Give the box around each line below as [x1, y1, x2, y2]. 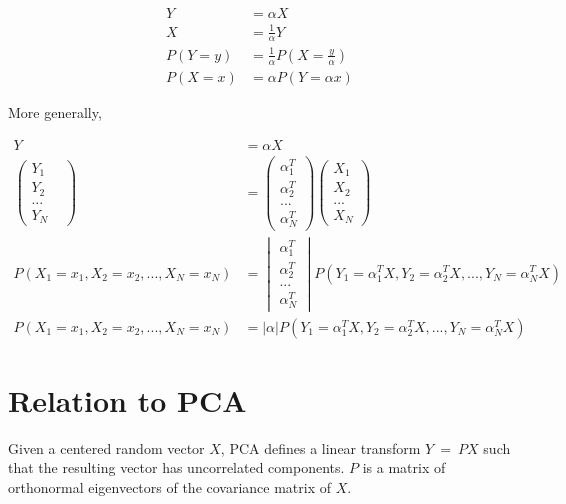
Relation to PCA [8, 379, 247, 420]
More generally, [8, 101, 102, 122]
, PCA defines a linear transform [220, 437, 421, 458]
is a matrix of [362, 457, 446, 478]
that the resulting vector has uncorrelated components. [8, 457, 345, 478]
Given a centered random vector [8, 437, 205, 458]
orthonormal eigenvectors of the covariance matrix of [8, 476, 332, 497]
